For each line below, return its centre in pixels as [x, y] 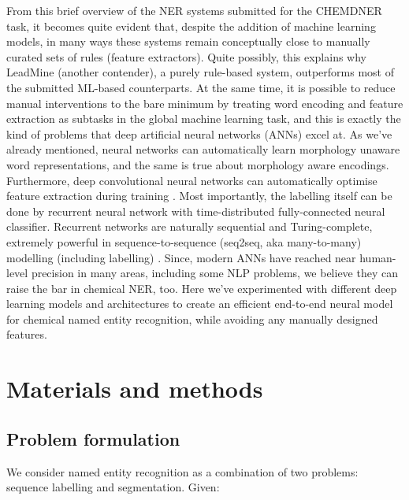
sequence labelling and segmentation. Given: [113, 487]
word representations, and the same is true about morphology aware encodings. [198, 164]
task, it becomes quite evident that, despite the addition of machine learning [191, 26]
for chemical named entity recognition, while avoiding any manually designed [192, 319]
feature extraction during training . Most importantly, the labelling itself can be [199, 196]
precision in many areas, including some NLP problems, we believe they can [214, 273]
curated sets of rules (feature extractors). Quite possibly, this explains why [186, 56]
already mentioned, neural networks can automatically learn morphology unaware [203, 149]
